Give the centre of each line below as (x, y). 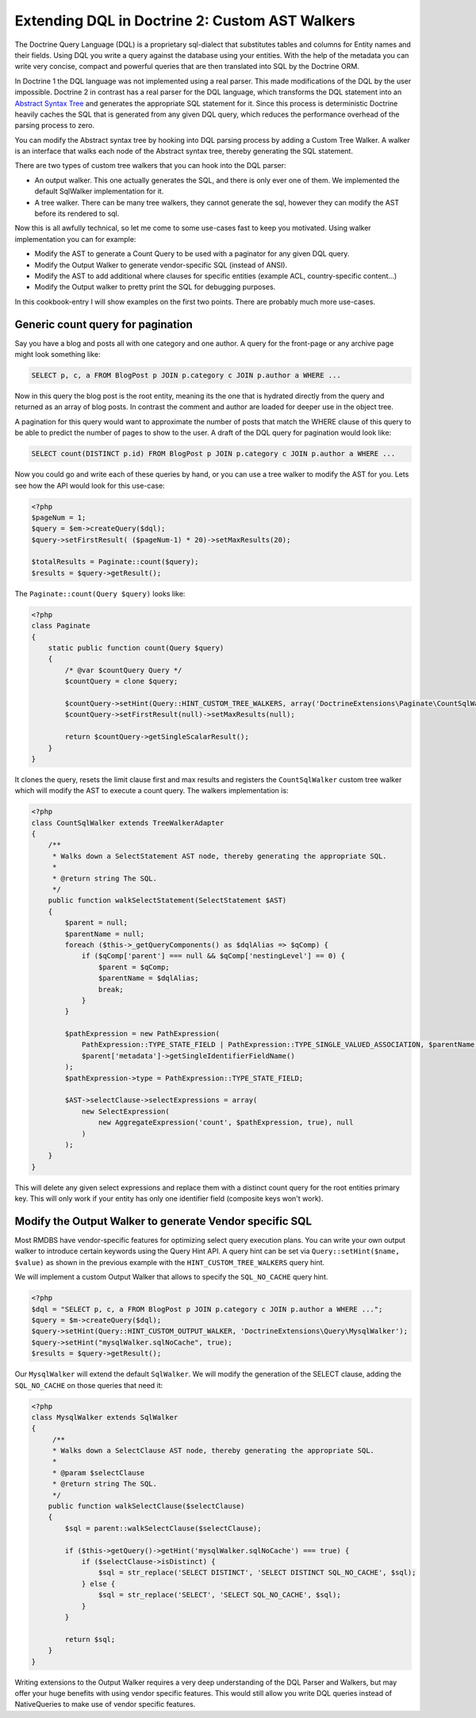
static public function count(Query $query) (136, 648)
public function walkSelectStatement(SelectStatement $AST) (167, 901)
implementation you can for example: (75, 239)
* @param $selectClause (98, 1473)
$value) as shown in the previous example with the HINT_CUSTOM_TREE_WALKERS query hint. (170, 1262)
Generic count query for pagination (104, 324)
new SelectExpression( (125, 1111)
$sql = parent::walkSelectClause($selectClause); (163, 1528)
